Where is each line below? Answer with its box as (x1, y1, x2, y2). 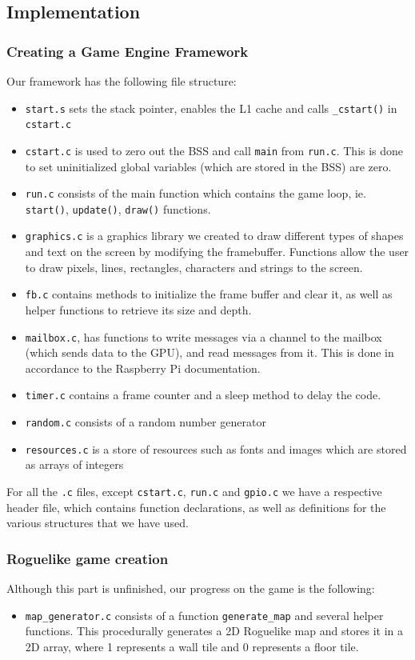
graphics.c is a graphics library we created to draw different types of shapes (25, 227, 404, 244)
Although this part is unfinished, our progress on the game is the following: (6, 580, 375, 597)
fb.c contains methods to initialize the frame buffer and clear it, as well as (25, 286, 393, 302)
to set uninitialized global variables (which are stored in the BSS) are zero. (25, 158, 392, 174)
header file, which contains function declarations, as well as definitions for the (6, 498, 386, 515)
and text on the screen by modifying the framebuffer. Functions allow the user (25, 243, 409, 260)
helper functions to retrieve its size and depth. (25, 301, 252, 318)
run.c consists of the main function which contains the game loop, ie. (25, 185, 366, 202)
